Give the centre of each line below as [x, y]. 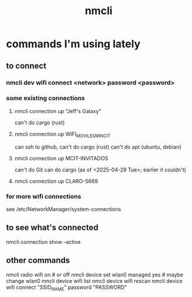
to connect [26, 66]
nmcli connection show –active [43, 242]
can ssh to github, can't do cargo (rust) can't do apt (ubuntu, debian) [98, 147]
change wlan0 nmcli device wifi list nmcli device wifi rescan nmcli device [95, 280]
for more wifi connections [44, 196]
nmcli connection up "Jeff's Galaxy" [58, 111]
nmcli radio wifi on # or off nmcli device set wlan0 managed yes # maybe [95, 275]
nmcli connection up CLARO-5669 [56, 181]
